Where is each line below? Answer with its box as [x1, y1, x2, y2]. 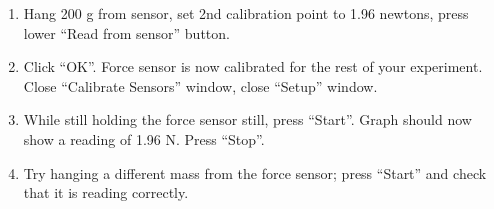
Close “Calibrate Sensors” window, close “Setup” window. [23, 75, 378, 96]
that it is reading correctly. [23, 182, 189, 203]
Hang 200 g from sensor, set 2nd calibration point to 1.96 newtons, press [23, 3, 469, 23]
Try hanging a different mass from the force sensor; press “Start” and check [23, 162, 487, 183]
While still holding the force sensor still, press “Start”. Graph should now [23, 109, 472, 130]
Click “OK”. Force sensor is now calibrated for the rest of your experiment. [23, 56, 483, 77]
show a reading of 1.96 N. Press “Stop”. [23, 128, 265, 149]
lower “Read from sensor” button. [23, 22, 230, 43]
